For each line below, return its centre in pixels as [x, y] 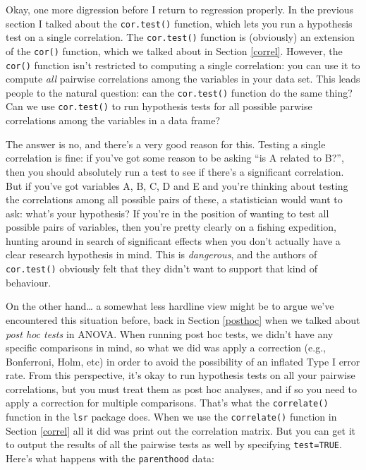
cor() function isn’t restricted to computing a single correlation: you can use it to [183, 65]
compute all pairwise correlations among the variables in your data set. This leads [183, 79]
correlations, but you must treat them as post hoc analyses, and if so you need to [182, 388]
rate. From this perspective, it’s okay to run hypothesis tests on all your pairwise [181, 375]
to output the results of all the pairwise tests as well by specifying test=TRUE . [174, 444]
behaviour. [29, 282]
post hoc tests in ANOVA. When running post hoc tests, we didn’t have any [170, 333]
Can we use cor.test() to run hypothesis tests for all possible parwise [159, 106]
